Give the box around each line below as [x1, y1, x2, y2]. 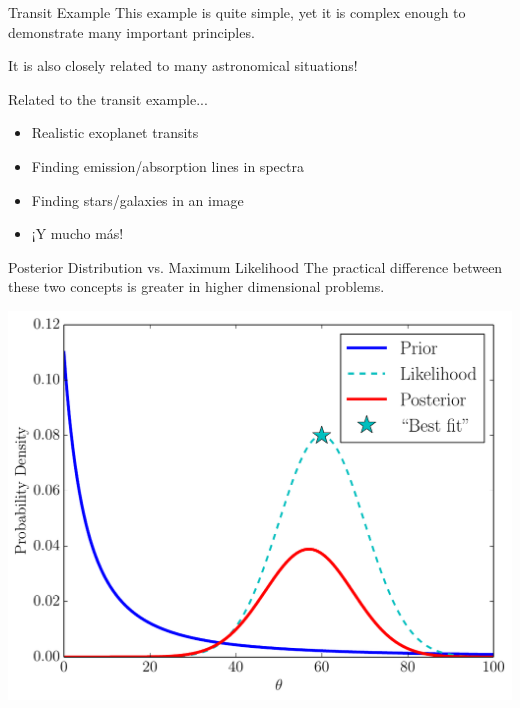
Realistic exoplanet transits [31, 122, 199, 143]
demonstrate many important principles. [8, 21, 255, 42]
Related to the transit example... [8, 88, 208, 109]
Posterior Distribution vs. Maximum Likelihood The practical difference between [8, 256, 503, 277]
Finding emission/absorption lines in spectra [31, 155, 304, 176]
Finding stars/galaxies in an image [31, 189, 244, 210]
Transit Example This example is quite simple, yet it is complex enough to [8, 2, 466, 22]
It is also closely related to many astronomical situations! [8, 55, 358, 76]
